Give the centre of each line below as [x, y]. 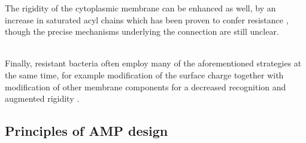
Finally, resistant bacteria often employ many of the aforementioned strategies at [153, 63]
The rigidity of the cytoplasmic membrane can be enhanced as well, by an [140, 8]
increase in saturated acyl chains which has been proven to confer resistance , [147, 19]
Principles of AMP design [87, 131]
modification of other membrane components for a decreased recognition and [146, 86]
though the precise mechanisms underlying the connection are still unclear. [142, 31]
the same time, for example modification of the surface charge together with [144, 74]
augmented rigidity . [42, 98]
